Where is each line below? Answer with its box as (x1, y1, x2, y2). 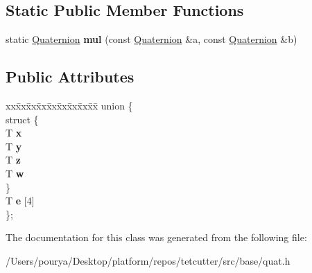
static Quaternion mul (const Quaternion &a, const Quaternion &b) (6, 32, 297, 46)
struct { (6, 112, 39, 126)
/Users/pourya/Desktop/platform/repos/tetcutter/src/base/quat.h (6, 253, 291, 267)
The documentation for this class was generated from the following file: (6, 230, 307, 245)
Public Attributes (6, 66, 135, 87)
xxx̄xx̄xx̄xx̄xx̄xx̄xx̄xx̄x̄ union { (6, 98, 133, 112)
